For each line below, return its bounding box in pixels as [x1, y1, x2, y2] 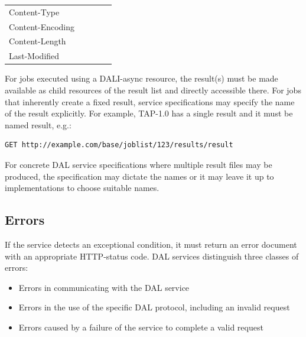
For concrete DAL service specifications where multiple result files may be [5, 158, 272, 170]
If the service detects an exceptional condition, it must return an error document [5, 238, 297, 250]
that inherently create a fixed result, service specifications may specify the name [5, 95, 295, 108]
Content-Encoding [9, 20, 75, 33]
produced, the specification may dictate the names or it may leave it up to [5, 170, 274, 182]
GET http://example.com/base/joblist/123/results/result [5, 141, 233, 150]
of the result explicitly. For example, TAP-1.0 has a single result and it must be [5, 107, 293, 119]
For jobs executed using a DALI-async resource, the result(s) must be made [5, 72, 278, 85]
